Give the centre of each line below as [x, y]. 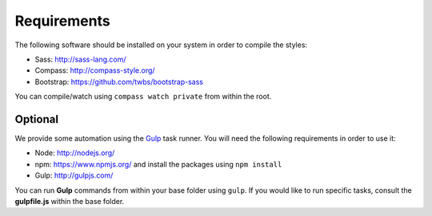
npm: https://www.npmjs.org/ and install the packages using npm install [158, 164]
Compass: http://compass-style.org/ [95, 70]
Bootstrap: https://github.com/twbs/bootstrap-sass [119, 82]
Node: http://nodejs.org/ [75, 153]
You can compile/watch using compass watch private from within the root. [143, 97]
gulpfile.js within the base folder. [70, 201]
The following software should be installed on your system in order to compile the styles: [161, 45]
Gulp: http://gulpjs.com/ [74, 175]
